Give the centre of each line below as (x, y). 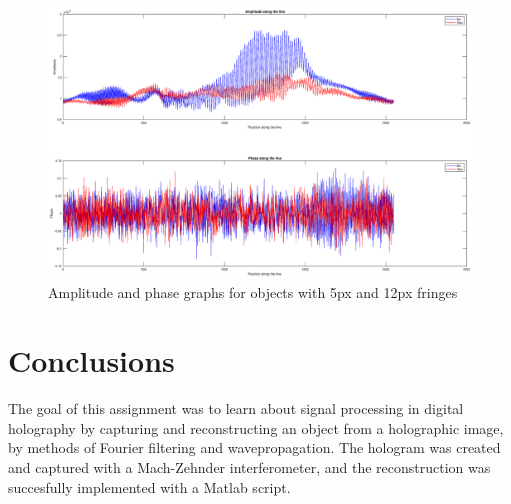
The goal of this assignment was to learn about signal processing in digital (236, 408)
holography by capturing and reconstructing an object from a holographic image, (256, 427)
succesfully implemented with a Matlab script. (149, 486)
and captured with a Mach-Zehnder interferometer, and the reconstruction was (249, 467)
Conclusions (91, 360)
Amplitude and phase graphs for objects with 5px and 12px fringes (253, 291)
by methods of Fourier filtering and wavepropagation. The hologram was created (254, 447)
